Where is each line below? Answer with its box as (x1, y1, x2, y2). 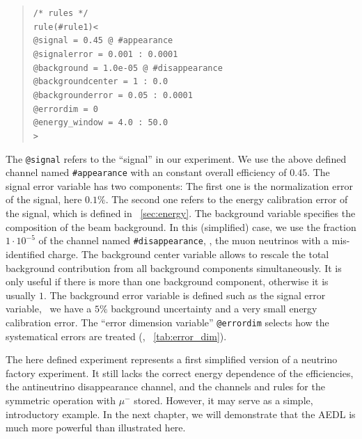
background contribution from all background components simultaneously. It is (6, 260, 342, 275)
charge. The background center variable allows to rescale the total (48, 246, 329, 261)
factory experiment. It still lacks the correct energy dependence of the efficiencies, (6, 365, 354, 380)
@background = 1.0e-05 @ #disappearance (33, 63, 223, 73)
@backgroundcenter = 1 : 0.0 (33, 77, 168, 87)
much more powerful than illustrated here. (6, 420, 186, 435)
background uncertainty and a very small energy (111, 301, 317, 316)
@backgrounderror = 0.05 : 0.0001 (33, 90, 193, 100)
